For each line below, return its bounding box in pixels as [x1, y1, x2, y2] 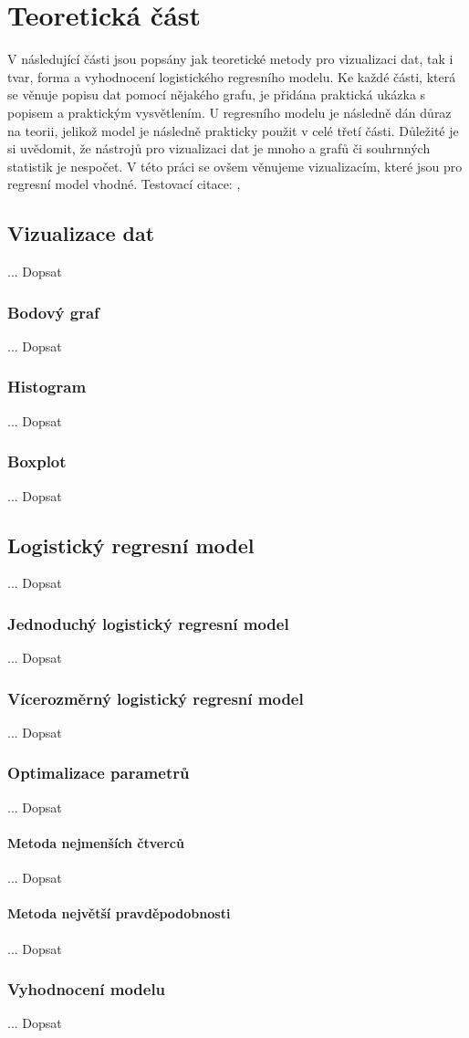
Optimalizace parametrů [7, 761, 190, 784]
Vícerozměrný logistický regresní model [7, 687, 304, 709]
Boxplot [7, 450, 67, 473]
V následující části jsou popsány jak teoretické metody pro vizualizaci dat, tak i [7, 49, 453, 68]
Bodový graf [7, 300, 99, 323]
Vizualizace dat [7, 219, 155, 247]
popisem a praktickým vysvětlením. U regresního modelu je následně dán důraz [7, 102, 452, 121]
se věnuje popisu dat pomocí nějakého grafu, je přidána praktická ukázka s [7, 85, 426, 104]
